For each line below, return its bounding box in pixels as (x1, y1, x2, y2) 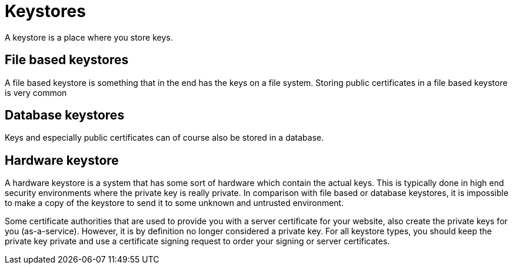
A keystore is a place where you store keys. (5, 32, 173, 42)
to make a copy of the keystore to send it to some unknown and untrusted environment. (5, 198, 344, 208)
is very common (5, 87, 67, 98)
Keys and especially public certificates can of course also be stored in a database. (5, 132, 324, 143)
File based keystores (5, 52, 129, 68)
